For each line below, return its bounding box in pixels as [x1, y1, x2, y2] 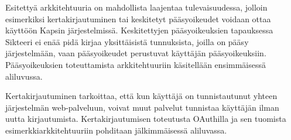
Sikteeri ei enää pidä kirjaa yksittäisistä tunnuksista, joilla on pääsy [5, 35, 249, 47]
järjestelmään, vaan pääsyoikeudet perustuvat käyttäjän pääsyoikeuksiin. [5, 47, 266, 59]
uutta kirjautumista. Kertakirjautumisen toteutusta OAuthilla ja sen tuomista [5, 112, 286, 125]
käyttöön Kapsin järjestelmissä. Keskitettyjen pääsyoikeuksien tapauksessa [5, 24, 273, 36]
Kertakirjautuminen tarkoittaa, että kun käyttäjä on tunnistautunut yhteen [5, 90, 278, 102]
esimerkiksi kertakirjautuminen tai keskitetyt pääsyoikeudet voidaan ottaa [5, 12, 271, 25]
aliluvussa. [5, 70, 43, 82]
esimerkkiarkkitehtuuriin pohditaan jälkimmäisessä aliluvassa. [5, 124, 227, 136]
